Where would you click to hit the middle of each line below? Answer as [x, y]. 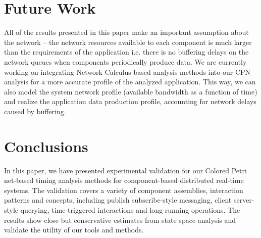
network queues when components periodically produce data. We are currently [125, 61]
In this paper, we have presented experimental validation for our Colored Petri [125, 170]
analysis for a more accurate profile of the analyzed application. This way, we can [130, 82]
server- [244, 200]
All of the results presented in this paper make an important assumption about [126, 32]
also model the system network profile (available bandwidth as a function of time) [131, 91]
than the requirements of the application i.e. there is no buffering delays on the [126, 52]
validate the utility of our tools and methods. [74, 230]
